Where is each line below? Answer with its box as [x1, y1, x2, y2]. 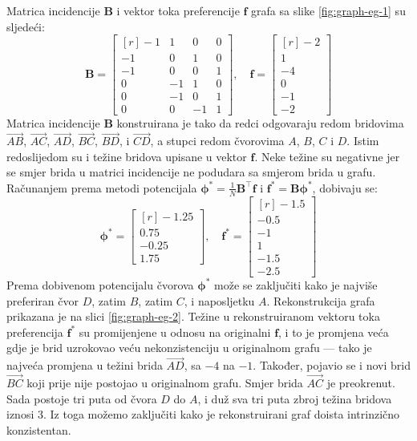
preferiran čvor [6, 292, 79, 309]
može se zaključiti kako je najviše [214, 276, 378, 293]
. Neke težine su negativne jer [254, 148, 400, 164]
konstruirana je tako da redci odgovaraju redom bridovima [116, 115, 404, 131]
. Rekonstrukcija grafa [266, 292, 375, 309]
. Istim [346, 132, 379, 149]
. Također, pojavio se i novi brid [253, 357, 411, 374]
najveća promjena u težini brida [6, 357, 163, 374]
